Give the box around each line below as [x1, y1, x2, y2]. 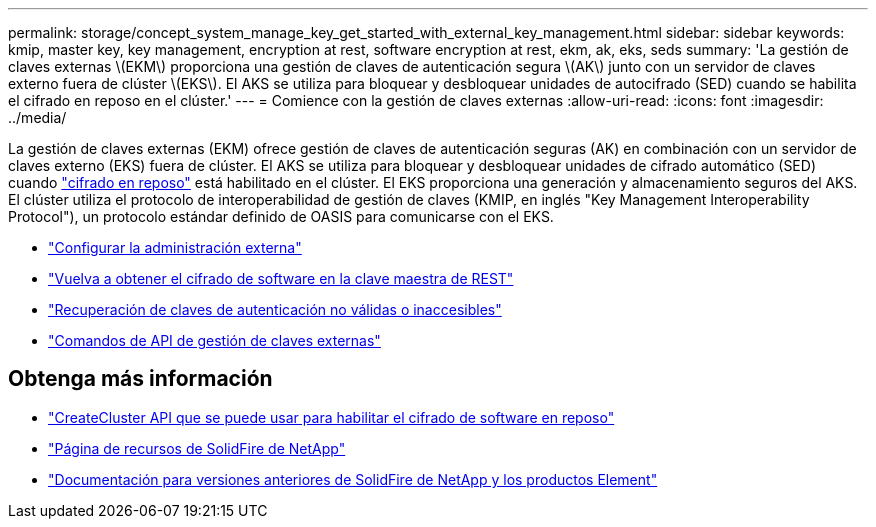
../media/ [8, 109, 67, 126]
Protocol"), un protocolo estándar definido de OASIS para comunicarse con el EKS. [8, 208, 554, 225]
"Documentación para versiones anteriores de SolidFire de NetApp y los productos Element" [48, 470, 658, 488]
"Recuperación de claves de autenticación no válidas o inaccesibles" [48, 301, 502, 318]
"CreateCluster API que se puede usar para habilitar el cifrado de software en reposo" [48, 408, 615, 426]
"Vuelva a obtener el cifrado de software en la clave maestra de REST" [48, 270, 514, 287]
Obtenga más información [8, 366, 273, 392]
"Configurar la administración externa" [48, 239, 302, 256]
